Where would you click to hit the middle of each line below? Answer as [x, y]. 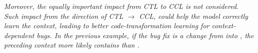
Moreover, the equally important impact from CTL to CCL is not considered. [122, 6]
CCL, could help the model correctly [193, 16]
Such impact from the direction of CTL [64, 16]
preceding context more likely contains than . [72, 45]
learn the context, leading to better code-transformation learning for [107, 26]
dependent [19, 35]
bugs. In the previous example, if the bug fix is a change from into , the [145, 35]
